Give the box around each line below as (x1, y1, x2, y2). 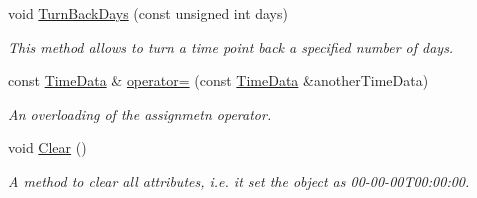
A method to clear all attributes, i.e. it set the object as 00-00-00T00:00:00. (8, 170, 470, 191)
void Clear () (8, 137, 87, 158)
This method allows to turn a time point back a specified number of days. (8, 36, 454, 57)
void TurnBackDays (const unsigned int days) (8, 3, 288, 23)
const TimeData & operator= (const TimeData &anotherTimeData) (8, 70, 429, 91)
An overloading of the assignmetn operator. (8, 103, 272, 124)
